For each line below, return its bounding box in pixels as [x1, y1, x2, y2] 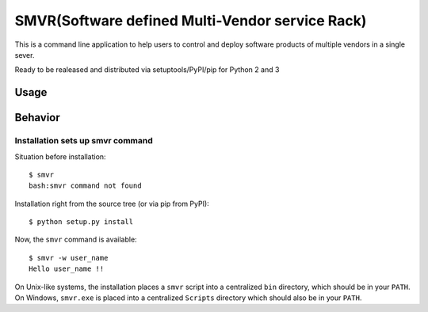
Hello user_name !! [29, 264, 105, 273]
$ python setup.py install [29, 218, 134, 226]
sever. [14, 50, 35, 59]
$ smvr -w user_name [29, 253, 109, 262]
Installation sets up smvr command [14, 135, 154, 146]
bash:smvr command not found [29, 181, 142, 190]
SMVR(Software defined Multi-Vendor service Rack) [14, 12, 367, 29]
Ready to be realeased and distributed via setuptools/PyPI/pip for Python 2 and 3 [14, 65, 280, 74]
